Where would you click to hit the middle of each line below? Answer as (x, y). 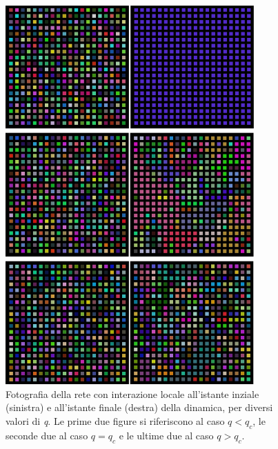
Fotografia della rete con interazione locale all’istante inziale (132, 393)
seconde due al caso (47, 435)
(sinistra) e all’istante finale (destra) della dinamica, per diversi (139, 407)
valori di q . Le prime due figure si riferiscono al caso (115, 420)
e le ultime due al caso (166, 435)
